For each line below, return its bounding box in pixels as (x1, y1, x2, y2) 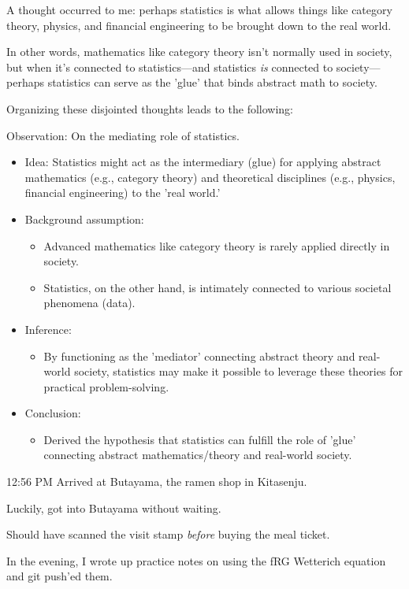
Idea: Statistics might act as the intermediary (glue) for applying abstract (24, 154, 381, 170)
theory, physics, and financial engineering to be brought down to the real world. (6, 17, 392, 33)
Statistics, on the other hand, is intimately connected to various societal (43, 279, 392, 295)
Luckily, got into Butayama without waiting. (6, 499, 221, 516)
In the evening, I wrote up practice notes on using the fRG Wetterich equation (6, 552, 386, 569)
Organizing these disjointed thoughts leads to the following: (6, 100, 293, 117)
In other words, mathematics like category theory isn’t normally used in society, (6, 43, 392, 60)
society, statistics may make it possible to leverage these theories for (74, 363, 403, 380)
